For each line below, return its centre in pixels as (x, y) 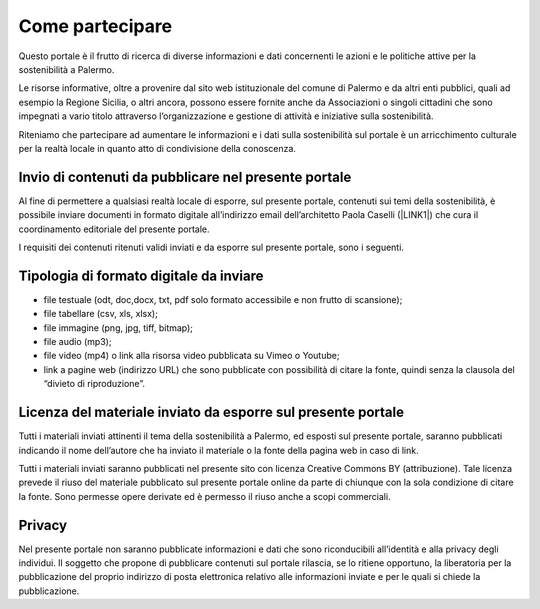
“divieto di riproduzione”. (94, 384)
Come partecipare (95, 26)
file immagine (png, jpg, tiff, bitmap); (118, 327)
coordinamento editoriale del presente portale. (114, 229)
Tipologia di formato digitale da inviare (141, 275)
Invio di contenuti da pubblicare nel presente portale (185, 176)
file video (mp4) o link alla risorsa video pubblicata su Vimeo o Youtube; (191, 356)
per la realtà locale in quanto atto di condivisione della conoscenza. (157, 148)
